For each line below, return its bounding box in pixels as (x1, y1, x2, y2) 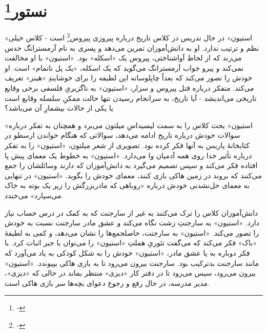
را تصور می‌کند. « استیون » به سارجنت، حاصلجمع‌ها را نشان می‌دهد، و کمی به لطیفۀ (5, 227, 259, 238)
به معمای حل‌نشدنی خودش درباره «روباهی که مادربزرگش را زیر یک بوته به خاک (5, 180, 250, 191)
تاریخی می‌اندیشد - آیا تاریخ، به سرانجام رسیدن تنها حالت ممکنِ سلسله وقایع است (5, 92, 257, 103)
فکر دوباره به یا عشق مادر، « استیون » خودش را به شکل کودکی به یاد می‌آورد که (5, 247, 250, 258)
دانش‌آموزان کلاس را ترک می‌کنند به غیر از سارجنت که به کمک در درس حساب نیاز (5, 207, 258, 218)
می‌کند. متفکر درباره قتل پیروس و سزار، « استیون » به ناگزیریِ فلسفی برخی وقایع (5, 82, 254, 93)
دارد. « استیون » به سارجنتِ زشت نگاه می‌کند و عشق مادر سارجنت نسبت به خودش (5, 217, 259, 228)
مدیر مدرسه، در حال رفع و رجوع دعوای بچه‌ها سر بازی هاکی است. (5, 277, 210, 288)
